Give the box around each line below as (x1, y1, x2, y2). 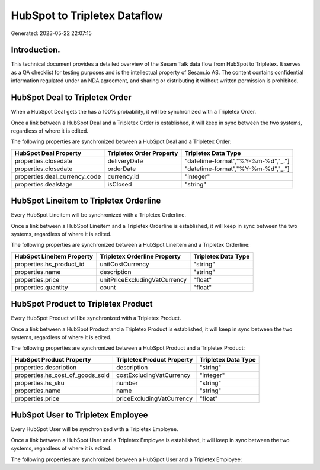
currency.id (107, 172, 139, 181)
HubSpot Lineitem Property (14, 252, 94, 260)
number (116, 379, 139, 387)
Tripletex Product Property (116, 355, 193, 363)
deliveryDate (107, 157, 143, 165)
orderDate (107, 165, 136, 173)
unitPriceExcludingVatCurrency (100, 275, 187, 284)
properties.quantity (14, 283, 68, 291)
